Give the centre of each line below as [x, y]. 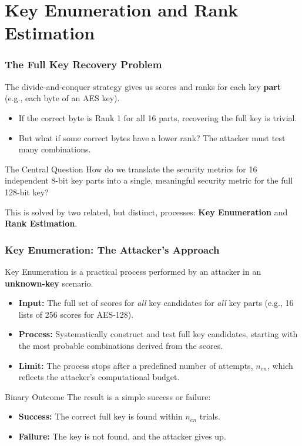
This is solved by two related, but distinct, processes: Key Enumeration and [146, 212]
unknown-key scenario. [49, 283]
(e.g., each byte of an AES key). [62, 98]
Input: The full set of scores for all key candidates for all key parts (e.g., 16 [156, 303]
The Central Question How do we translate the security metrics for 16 [131, 169]
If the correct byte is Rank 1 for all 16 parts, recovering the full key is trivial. [158, 117]
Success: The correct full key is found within [100, 416]
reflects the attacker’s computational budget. [99, 377]
